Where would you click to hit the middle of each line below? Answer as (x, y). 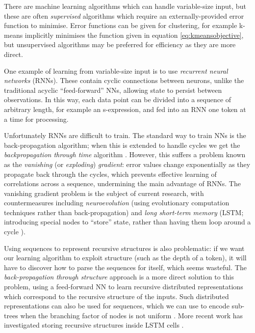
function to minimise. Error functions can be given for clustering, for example (121, 25)
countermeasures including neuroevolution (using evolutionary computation (117, 203)
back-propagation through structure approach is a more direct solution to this (119, 277)
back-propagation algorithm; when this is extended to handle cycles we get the (122, 145)
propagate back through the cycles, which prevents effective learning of (110, 174)
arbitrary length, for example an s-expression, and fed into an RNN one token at (125, 109)
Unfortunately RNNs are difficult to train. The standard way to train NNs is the (125, 135)
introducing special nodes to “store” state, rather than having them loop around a (127, 222)
